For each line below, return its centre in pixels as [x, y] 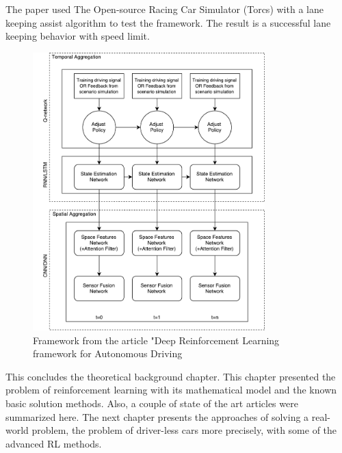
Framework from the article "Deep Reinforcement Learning [156, 340]
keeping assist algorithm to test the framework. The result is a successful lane [168, 22]
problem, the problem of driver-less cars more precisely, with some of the [184, 430]
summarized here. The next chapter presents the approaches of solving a [157, 416]
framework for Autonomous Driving [108, 353]
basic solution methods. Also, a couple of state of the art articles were [152, 403]
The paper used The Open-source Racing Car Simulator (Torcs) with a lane [165, 9]
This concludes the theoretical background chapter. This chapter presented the [171, 376]
